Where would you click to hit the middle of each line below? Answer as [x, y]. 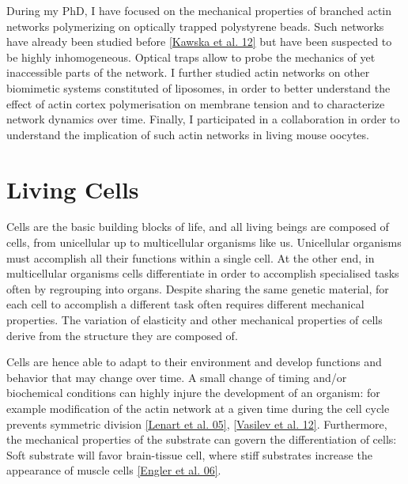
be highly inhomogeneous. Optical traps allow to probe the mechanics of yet [191, 57]
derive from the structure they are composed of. [122, 335]
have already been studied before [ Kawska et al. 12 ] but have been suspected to [199, 42]
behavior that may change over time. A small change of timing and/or [177, 377]
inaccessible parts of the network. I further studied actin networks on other [188, 72]
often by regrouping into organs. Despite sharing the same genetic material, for [198, 288]
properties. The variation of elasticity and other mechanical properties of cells [195, 320]
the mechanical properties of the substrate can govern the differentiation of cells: [202, 439]
